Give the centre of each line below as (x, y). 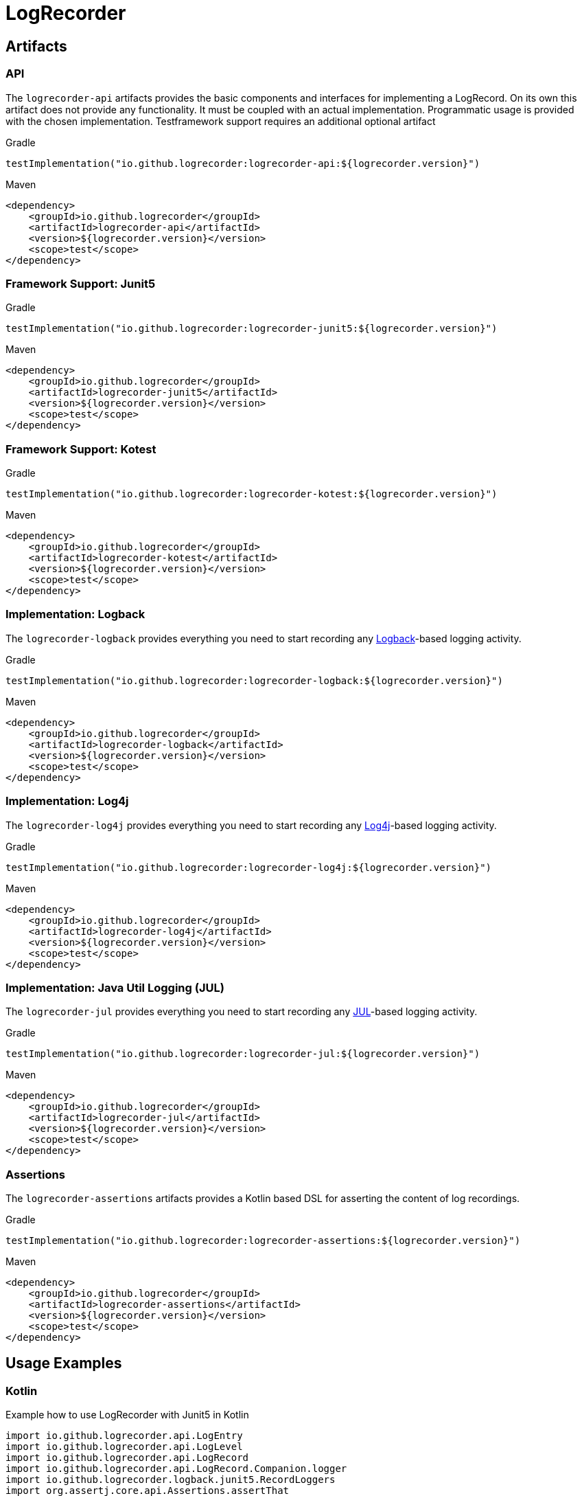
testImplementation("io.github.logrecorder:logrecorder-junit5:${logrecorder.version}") (252, 329)
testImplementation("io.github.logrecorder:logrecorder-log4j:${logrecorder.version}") (249, 867)
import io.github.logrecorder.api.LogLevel (124, 1447)
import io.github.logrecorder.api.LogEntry (124, 1436)
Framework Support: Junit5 (81, 283)
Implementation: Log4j (67, 801)
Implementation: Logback (75, 614)
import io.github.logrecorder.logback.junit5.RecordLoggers (171, 1480)
